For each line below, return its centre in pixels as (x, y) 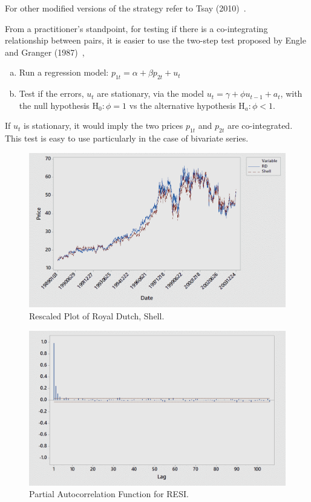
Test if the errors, (51, 93)
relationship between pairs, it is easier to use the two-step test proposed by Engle (155, 40)
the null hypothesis (54, 105)
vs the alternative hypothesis (182, 105)
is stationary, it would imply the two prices (103, 125)
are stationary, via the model (151, 93)
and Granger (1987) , (45, 52)
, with (291, 93)
